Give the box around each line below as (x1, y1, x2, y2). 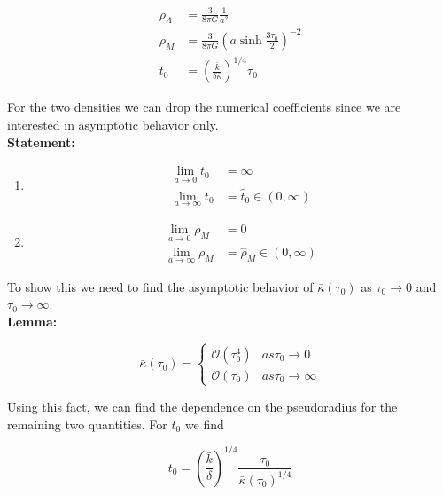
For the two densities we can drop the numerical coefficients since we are (7, 98, 401, 116)
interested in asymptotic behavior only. (7, 115, 219, 133)
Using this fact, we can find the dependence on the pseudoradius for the (7, 397, 398, 415)
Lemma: (7, 311, 58, 330)
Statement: (7, 132, 75, 151)
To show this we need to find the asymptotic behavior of (7, 277, 314, 295)
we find (184, 414, 224, 433)
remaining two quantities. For (7, 414, 167, 433)
